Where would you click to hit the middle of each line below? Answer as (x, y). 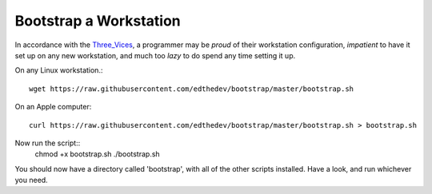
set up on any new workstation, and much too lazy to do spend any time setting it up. (155, 55)
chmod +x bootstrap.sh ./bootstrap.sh (97, 154)
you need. (31, 180)
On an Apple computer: (53, 107)
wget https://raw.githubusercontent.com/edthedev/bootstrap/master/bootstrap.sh (192, 89)
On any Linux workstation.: (59, 70)
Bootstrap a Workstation (98, 21)
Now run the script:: (48, 143)
